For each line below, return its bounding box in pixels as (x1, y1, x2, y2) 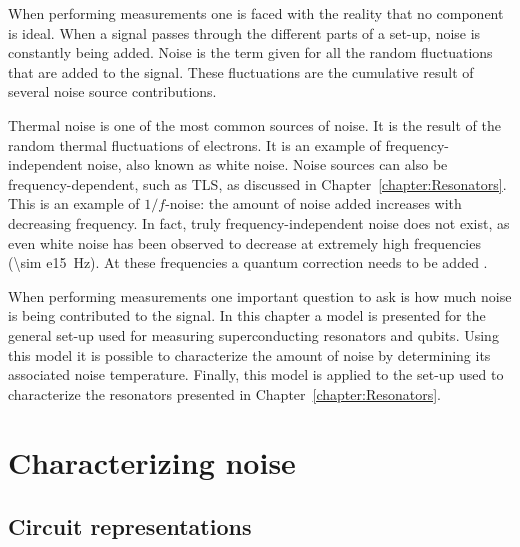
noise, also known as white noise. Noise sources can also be (87, 154, 448, 175)
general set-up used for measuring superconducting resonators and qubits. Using (8, 324, 499, 345)
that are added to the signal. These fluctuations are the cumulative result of (8, 61, 474, 82)
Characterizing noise (8, 442, 296, 483)
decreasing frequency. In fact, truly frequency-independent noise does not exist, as (8, 212, 510, 233)
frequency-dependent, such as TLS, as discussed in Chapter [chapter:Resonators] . (8, 173, 507, 194)
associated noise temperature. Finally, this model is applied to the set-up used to (8, 364, 504, 385)
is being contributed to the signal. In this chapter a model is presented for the (8, 305, 486, 326)
